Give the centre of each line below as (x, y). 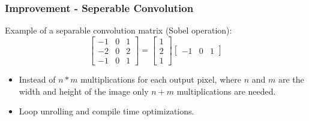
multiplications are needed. (226, 91)
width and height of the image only (84, 91)
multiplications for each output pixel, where (161, 79)
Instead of (37, 79)
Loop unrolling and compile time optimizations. (106, 111)
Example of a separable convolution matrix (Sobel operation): (118, 30)
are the (291, 79)
